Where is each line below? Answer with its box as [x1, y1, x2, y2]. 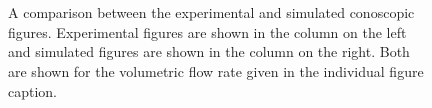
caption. [8, 80, 58, 101]
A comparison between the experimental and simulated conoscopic [8, 2, 415, 23]
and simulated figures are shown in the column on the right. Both [8, 41, 410, 62]
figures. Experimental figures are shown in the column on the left [8, 21, 407, 42]
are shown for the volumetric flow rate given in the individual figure [8, 60, 424, 81]
